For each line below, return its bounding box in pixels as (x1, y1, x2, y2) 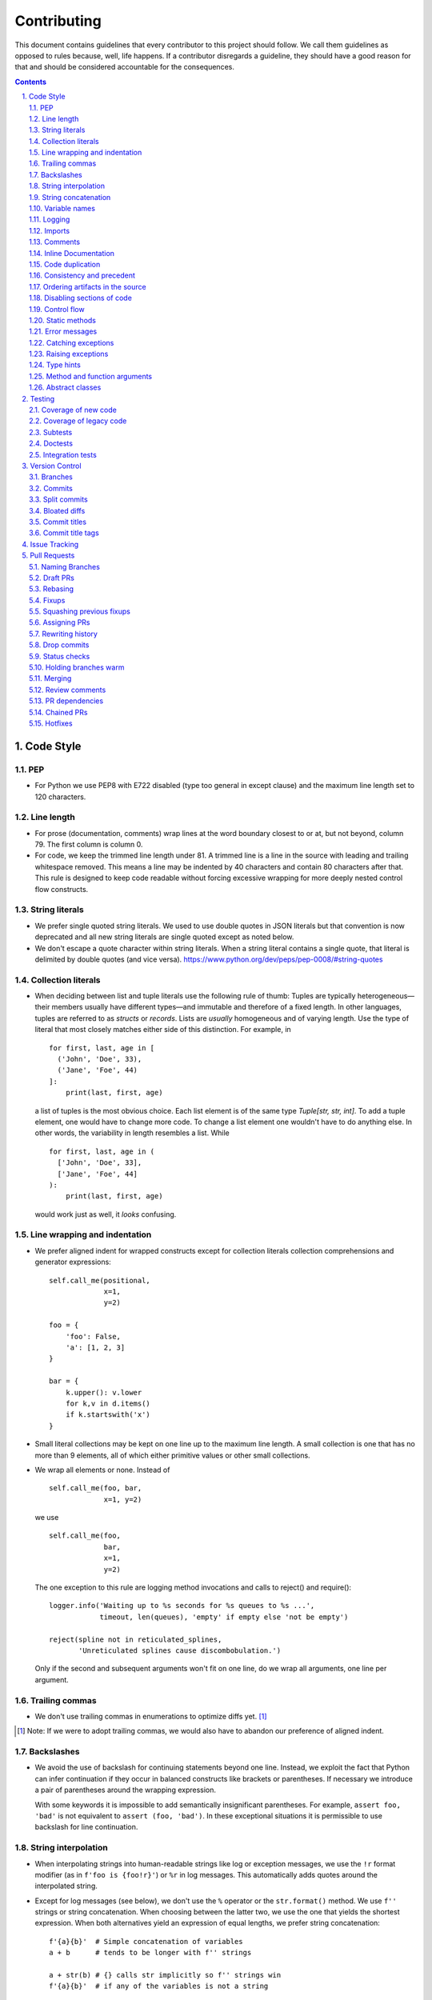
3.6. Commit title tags (29, 528, 99, 538)
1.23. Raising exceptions (29, 349, 109, 359)
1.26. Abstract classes (29, 382, 102, 392)
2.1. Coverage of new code (29, 405, 118, 415)
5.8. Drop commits (29, 640, 90, 650)
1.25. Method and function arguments (29, 371, 152, 381)
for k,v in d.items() (65, 1398, 151, 1408)
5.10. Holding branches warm (29, 662, 125, 672)
